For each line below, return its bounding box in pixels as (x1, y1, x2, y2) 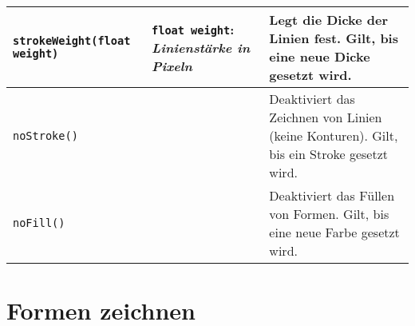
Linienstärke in (152, 38, 251, 57)
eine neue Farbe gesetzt (269, 223, 400, 241)
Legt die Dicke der (269, 10, 389, 29)
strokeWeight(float (13, 34, 131, 47)
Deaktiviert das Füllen (269, 186, 395, 205)
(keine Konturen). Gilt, (269, 126, 398, 145)
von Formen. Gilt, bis (269, 205, 389, 223)
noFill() (13, 217, 65, 229)
